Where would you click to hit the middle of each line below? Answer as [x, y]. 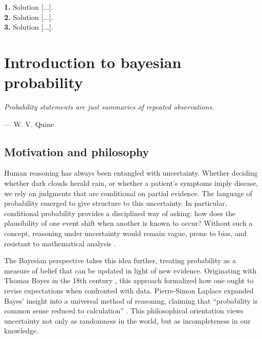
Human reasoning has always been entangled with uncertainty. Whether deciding [131, 173]
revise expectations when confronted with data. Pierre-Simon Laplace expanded [129, 291]
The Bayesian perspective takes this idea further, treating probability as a [120, 260]
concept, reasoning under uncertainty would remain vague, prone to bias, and [125, 233]
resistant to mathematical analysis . [60, 243]
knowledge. [21, 331]
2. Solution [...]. [29, 17]
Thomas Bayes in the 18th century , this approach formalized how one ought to [129, 280]
